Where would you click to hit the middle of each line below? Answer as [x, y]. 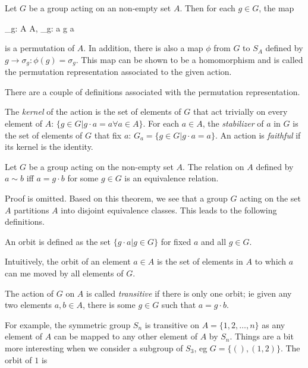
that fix [108, 135]
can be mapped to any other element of [125, 336]
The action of [29, 293]
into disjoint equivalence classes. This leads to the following [169, 210]
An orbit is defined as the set [58, 241]
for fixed [176, 241]
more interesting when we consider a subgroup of [94, 347]
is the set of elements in [200, 261]
